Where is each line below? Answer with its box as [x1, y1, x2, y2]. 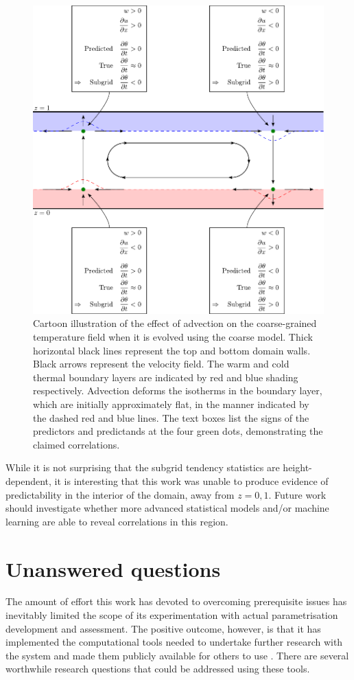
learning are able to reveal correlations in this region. [5, 514, 228, 528]
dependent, [5, 473, 51, 488]
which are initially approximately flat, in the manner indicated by [33, 397, 309, 411]
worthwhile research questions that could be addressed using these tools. [5, 661, 310, 676]
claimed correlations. [33, 437, 120, 451]
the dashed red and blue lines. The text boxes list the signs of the [33, 410, 309, 424]
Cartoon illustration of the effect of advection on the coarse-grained [33, 316, 317, 330]
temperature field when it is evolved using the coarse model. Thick [33, 330, 313, 344]
